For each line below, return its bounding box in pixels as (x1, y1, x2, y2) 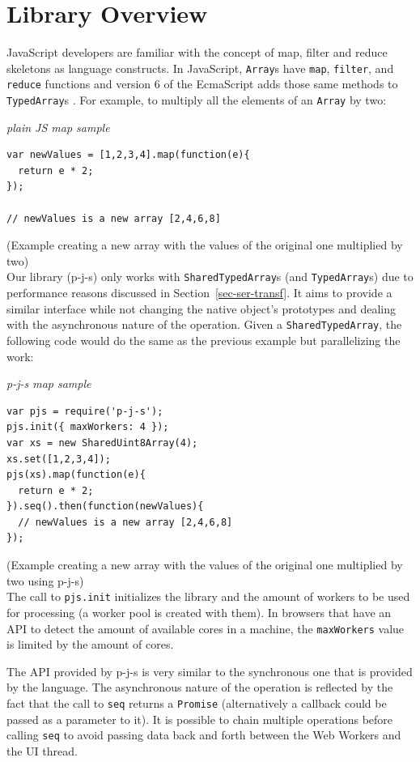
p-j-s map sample (6, 375, 91, 392)
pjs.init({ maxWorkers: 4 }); (6, 421, 169, 433)
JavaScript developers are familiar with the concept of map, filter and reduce (6, 44, 388, 61)
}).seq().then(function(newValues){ (6, 500, 204, 513)
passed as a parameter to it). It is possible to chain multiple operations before (6, 710, 393, 727)
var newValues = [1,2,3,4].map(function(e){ (6, 149, 250, 161)
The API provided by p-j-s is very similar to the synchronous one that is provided (6, 662, 413, 679)
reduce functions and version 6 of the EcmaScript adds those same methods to (6, 75, 398, 92)
